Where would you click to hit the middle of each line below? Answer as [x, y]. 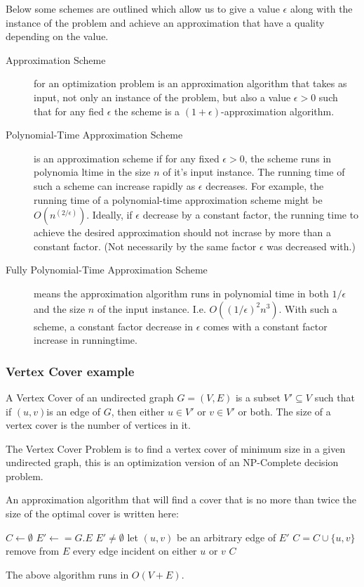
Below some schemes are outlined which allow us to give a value [143, 8]
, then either [138, 411]
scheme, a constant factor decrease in [113, 326]
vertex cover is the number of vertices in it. [98, 425]
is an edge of [74, 411]
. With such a [308, 308]
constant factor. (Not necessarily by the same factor [145, 246]
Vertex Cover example [70, 371]
